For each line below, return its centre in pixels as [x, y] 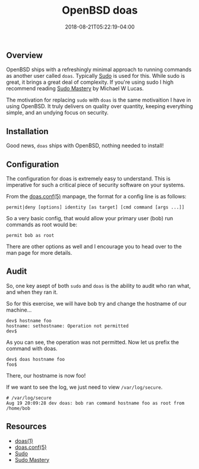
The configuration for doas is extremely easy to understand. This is [89, 178]
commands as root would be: [42, 224]
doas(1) [24, 441]
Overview [25, 55]
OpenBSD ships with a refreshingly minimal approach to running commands [99, 69]
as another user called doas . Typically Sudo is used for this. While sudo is [96, 76]
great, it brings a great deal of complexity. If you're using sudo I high [90, 82]
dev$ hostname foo [29, 321]
